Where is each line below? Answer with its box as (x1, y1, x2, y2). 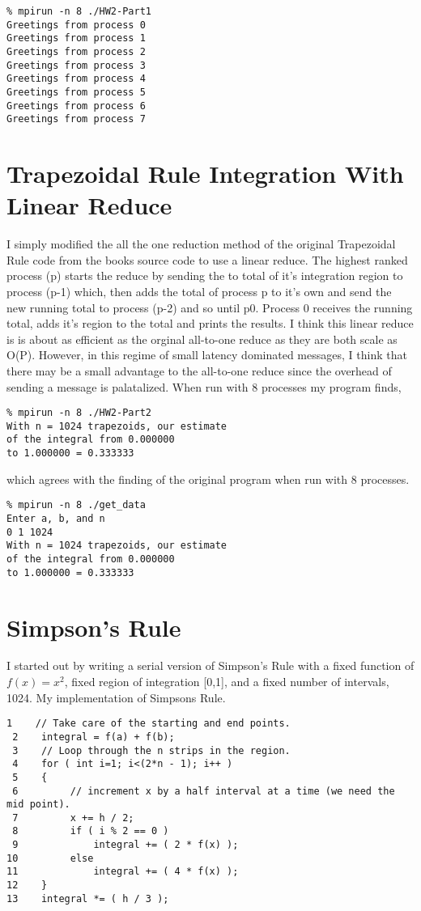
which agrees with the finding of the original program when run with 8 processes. (6, 470, 410, 487)
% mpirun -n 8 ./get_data (6, 499, 146, 511)
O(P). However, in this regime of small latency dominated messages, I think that (6, 346, 407, 363)
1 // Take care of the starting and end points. (6, 718, 291, 730)
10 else (6, 852, 94, 864)
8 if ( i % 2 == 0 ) (12, 825, 169, 837)
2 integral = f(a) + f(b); (12, 731, 175, 743)
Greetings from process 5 (6, 86, 146, 98)
